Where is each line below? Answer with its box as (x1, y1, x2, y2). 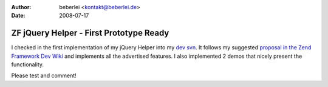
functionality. (11, 61, 44, 68)
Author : (11, 4, 32, 10)
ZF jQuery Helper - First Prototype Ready (11, 28, 169, 38)
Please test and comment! (11, 72, 77, 79)
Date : (11, 12, 26, 19)
